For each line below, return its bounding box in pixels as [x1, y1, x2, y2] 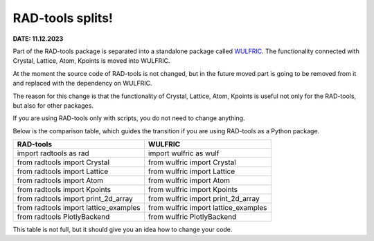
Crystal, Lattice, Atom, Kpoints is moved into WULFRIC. [12, 57, 170, 65]
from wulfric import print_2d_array [148, 194, 260, 204]
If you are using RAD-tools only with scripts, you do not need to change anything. [12, 114, 245, 122]
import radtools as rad [17, 148, 89, 158]
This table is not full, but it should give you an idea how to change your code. [12, 225, 233, 234]
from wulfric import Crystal [148, 157, 237, 167]
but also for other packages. [12, 101, 93, 110]
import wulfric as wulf [148, 148, 220, 158]
